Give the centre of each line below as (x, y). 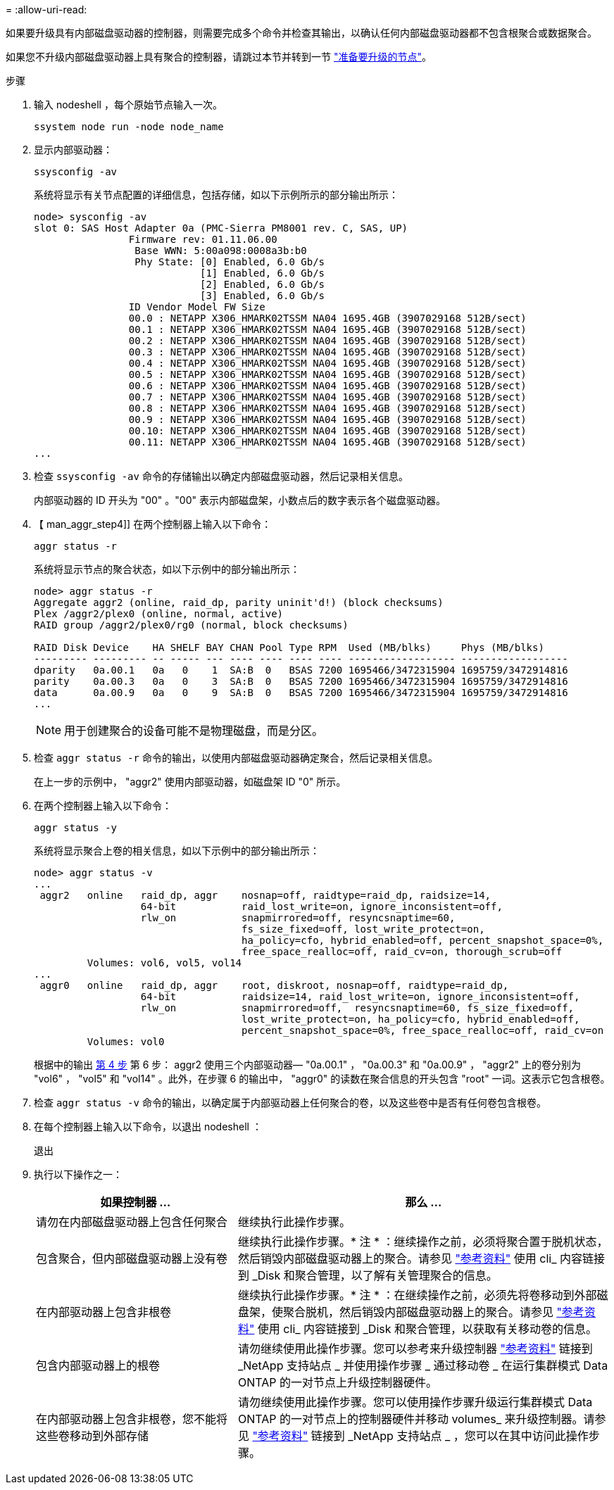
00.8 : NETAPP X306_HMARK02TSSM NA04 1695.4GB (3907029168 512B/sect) (327, 408)
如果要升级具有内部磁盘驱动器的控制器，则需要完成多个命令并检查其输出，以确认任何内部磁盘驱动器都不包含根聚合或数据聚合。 (301, 33)
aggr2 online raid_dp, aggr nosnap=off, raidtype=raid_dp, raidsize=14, (265, 895)
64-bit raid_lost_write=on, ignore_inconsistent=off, (321, 907)
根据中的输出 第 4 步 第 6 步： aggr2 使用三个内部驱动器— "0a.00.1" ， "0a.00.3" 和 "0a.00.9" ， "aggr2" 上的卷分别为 (308, 1065)
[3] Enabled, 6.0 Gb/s (263, 296)
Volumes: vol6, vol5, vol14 (164, 963)
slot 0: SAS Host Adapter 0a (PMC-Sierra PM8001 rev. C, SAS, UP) (221, 228)
